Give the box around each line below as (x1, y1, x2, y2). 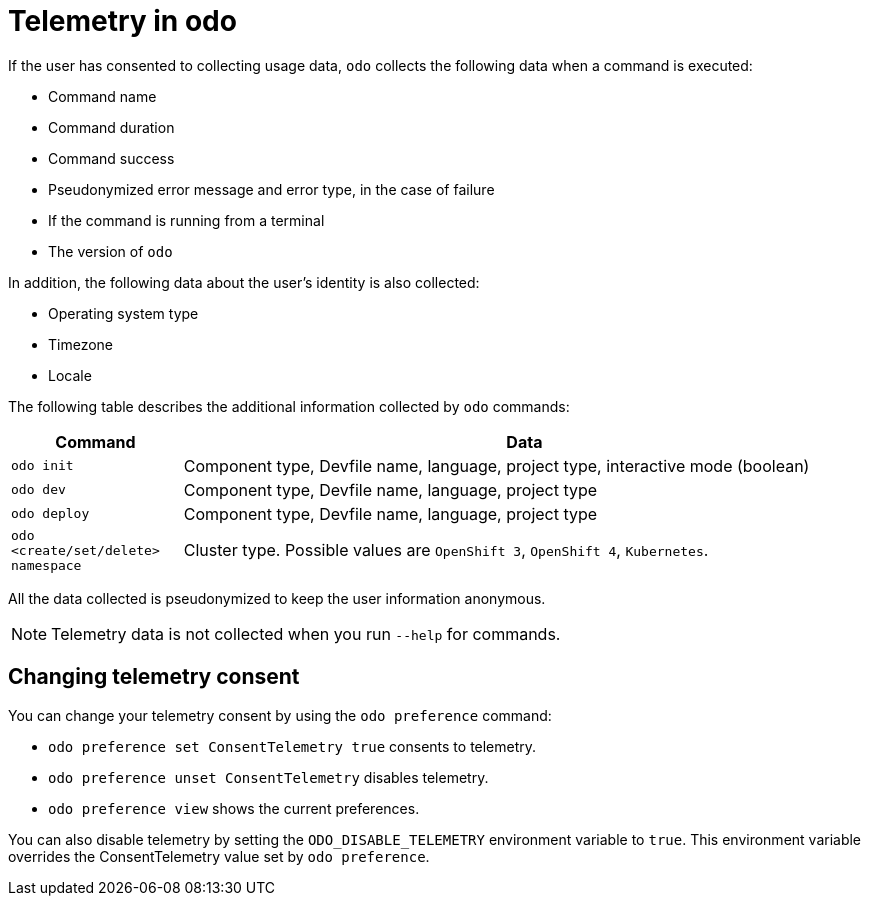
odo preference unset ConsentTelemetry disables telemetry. (48, 768, 489, 786)
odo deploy (11, 506, 90, 522)
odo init (11, 458, 74, 474)
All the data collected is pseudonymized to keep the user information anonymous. (8, 589, 546, 607)
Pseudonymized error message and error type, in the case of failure (48, 180, 495, 198)
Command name (48, 87, 157, 105)
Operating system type (48, 304, 199, 322)
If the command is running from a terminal (48, 211, 325, 229)
